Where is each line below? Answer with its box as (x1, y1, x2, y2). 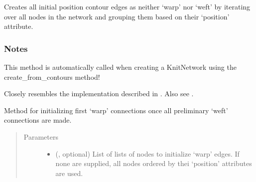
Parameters (23, 131, 58, 142)
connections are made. (4, 115, 72, 125)
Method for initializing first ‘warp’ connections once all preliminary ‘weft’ (4, 105, 228, 115)
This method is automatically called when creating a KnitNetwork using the (4, 62, 237, 72)
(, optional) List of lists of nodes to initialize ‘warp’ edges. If (55, 148, 240, 159)
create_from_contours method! (4, 71, 100, 82)
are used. (55, 168, 83, 178)
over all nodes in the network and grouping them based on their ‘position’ (4, 11, 230, 21)
